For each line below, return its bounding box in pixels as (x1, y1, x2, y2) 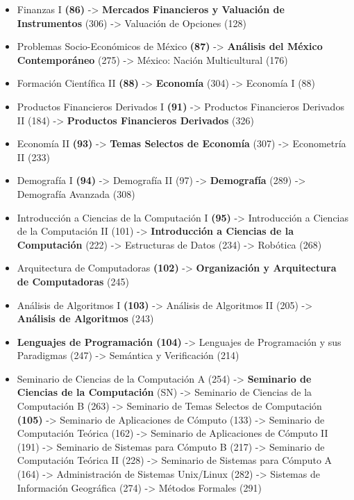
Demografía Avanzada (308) (17, 186, 135, 201)
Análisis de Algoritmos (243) (17, 311, 154, 326)
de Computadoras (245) (17, 274, 129, 288)
